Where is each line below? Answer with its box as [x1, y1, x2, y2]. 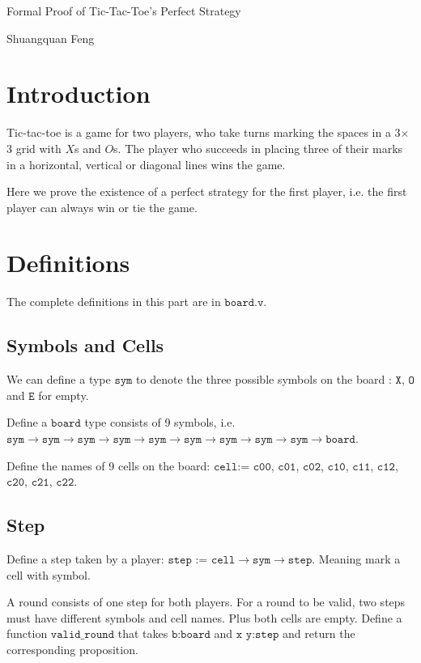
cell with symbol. [6, 566, 91, 583]
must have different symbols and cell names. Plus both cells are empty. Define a [6, 609, 402, 626]
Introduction [6, 77, 151, 110]
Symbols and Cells [6, 333, 164, 358]
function [6, 625, 48, 642]
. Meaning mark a [312, 550, 401, 567]
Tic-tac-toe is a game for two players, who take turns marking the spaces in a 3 [6, 124, 401, 141]
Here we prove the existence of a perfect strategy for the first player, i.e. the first [6, 183, 407, 200]
